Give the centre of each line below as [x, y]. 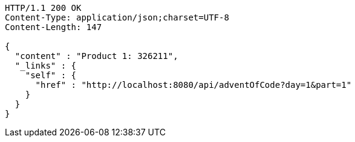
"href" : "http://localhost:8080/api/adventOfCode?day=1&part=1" [194, 85]
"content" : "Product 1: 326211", [96, 56]
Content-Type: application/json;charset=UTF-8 [117, 17]
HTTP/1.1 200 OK [43, 8]
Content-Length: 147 [54, 27]
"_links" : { [46, 66]
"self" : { [51, 75]
